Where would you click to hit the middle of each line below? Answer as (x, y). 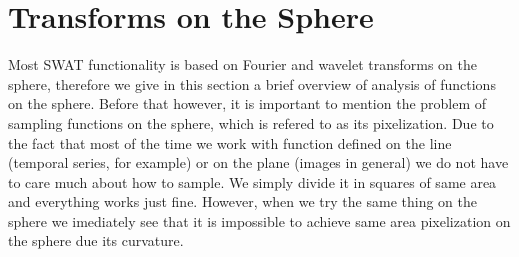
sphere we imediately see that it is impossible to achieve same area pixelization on (259, 220)
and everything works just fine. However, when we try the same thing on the (242, 201)
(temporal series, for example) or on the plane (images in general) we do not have (258, 162)
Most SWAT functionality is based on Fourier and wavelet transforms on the (242, 64)
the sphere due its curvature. (96, 240)
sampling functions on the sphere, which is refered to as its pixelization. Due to (251, 122)
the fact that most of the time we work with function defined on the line (230, 142)
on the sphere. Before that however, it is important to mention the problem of (247, 103)
